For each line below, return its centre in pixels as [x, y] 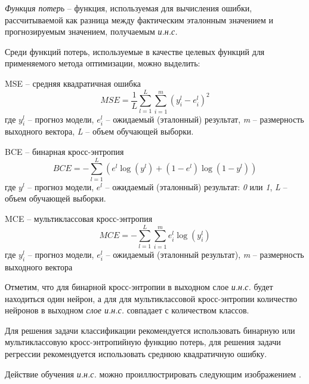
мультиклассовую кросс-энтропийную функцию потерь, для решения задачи [143, 342]
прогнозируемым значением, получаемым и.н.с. [91, 31]
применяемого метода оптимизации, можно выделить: [103, 63]
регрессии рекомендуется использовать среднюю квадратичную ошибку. [136, 354]
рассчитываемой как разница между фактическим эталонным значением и [139, 19]
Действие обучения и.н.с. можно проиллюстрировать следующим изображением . [153, 374]
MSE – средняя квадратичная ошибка [73, 83]
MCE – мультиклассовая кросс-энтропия [79, 218]
